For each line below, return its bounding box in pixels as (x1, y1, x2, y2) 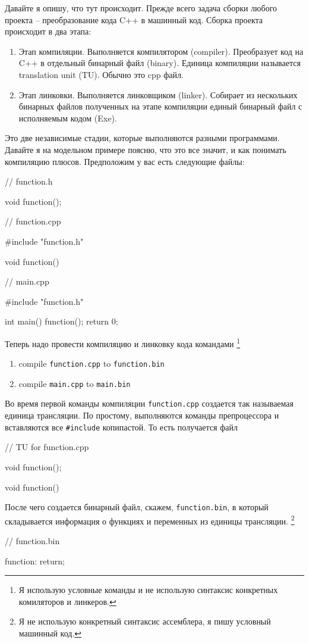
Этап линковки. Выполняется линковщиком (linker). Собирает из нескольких (18, 88, 298, 101)
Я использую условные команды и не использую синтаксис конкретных (18, 583, 278, 596)
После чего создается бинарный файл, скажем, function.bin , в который (5, 501, 269, 513)
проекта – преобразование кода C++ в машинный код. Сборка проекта (5, 13, 263, 26)
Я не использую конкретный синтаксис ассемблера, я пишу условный (18, 615, 271, 628)
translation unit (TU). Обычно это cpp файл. (18, 68, 184, 80)
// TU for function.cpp (5, 441, 89, 453)
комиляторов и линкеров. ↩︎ (18, 595, 116, 607)
